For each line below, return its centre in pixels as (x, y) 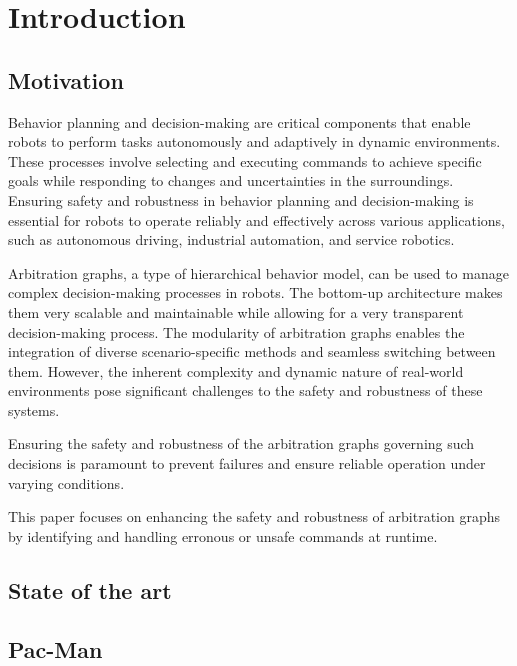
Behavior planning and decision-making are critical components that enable (239, 121)
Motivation (66, 79)
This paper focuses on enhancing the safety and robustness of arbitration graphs (254, 516)
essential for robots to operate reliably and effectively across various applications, (256, 219)
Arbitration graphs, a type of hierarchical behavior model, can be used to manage (258, 272)
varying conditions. (66, 482)
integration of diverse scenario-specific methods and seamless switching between (252, 351)
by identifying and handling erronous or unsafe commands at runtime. (223, 535)
